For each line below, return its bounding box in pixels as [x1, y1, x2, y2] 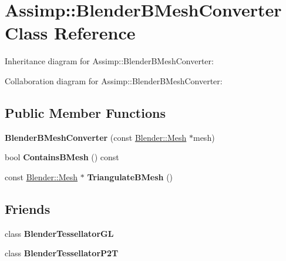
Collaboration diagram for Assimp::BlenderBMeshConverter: [5, 74, 223, 87]
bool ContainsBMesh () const [5, 151, 119, 163]
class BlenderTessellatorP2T [5, 247, 119, 259]
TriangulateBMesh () [87, 170, 173, 183]
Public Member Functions [5, 103, 166, 121]
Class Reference [5, 21, 136, 45]
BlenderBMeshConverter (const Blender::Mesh [5, 131, 187, 143]
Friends [5, 199, 51, 217]
